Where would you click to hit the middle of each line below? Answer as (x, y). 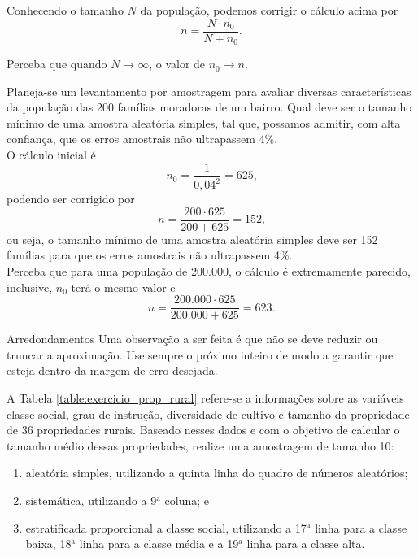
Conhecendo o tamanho (65, 10)
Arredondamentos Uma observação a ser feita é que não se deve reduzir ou (192, 339)
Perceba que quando (57, 64)
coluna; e (187, 500)
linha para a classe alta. (306, 544)
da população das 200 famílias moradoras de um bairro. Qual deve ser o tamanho (209, 107)
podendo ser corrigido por (71, 199)
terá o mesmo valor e (123, 287)
